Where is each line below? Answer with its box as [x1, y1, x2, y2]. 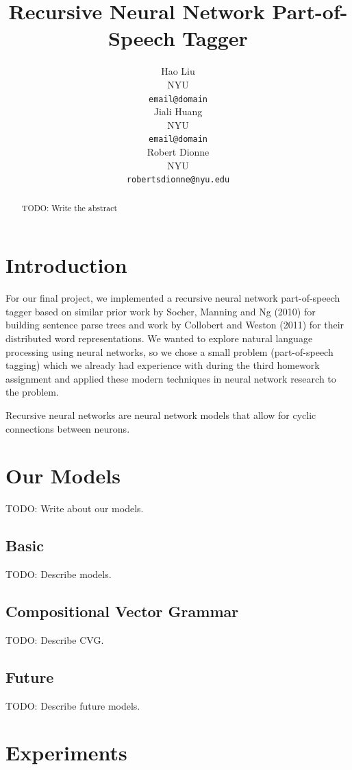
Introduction [5, 251, 127, 279]
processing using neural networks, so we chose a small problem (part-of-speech [5, 344, 334, 359]
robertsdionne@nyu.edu [126, 175, 230, 185]
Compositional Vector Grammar [5, 601, 239, 622]
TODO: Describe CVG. [5, 632, 104, 647]
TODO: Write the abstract [21, 202, 118, 213]
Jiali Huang [153, 104, 203, 119]
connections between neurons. [5, 421, 130, 435]
